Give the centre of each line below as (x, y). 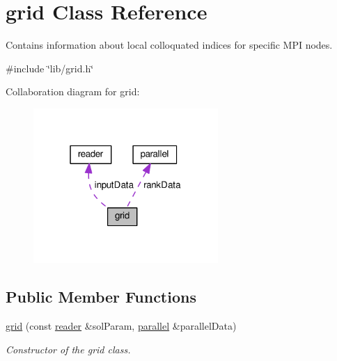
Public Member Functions (101, 297)
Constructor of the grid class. (68, 349)
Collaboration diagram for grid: (73, 91)
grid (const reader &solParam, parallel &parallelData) (121, 326)
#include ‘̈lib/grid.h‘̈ (50, 68)
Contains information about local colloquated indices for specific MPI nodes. (169, 45)
